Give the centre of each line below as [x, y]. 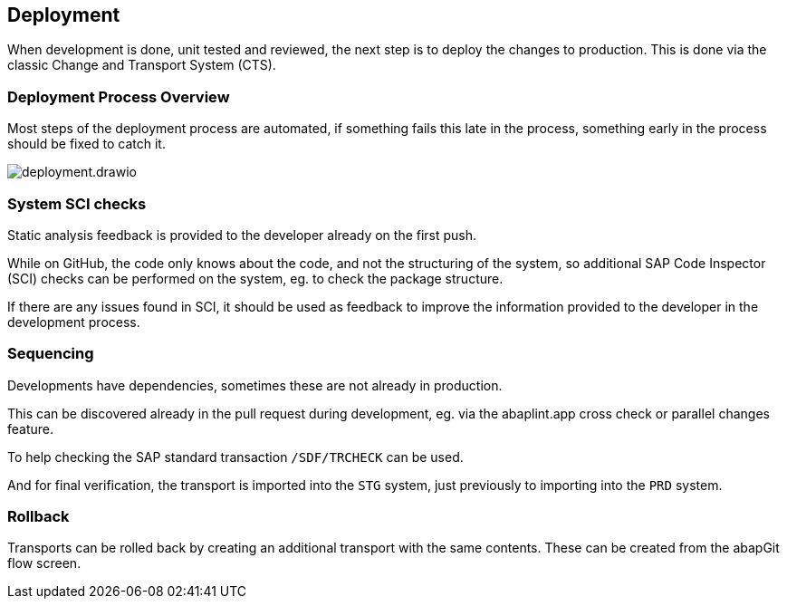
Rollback [38, 517]
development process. [74, 322]
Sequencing [51, 354]
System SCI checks [77, 203]
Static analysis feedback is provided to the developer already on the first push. [242, 235]
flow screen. [44, 563]
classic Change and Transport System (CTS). [142, 65]
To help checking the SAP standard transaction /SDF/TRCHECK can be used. [235, 457]
